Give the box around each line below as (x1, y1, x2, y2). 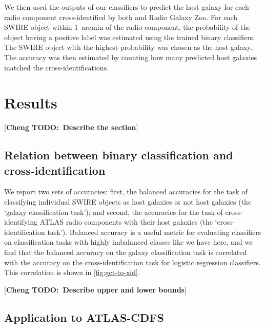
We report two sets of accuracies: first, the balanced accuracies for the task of (4, 186, 248, 197)
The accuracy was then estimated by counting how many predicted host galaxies (4, 51, 257, 62)
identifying (4, 216, 37, 227)
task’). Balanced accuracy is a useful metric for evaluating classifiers (47, 226, 261, 237)
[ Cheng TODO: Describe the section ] (4, 122, 138, 133)
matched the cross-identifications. (4, 62, 109, 72)
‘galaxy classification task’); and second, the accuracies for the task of (4, 206, 223, 217)
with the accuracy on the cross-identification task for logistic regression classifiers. (4, 257, 261, 267)
